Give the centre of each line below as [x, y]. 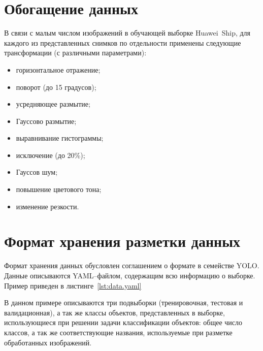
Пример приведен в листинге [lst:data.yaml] [73, 285]
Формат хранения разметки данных [122, 241]
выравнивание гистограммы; [60, 138]
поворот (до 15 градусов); [56, 87]
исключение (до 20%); [51, 155]
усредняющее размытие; [53, 104]
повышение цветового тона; [59, 189]
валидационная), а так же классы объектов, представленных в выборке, [114, 312]
